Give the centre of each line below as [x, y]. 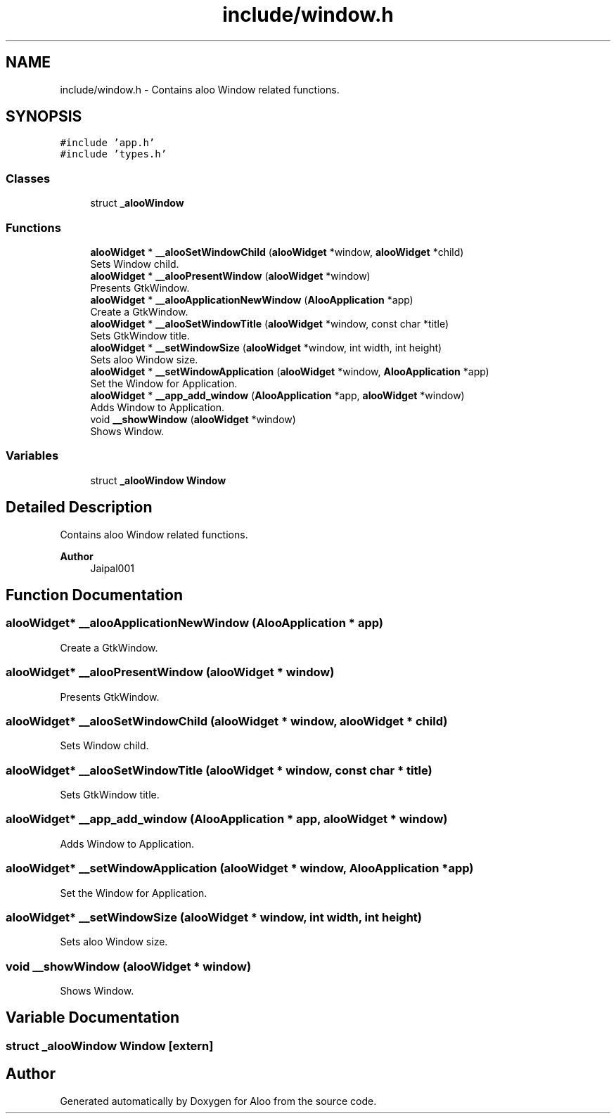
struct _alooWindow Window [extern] [110, 1046]
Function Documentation [94, 595]
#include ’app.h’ [108, 143]
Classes [28, 178]
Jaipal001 [112, 568]
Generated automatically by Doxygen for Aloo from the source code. [218, 1101]
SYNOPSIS [44, 117]
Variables [32, 456]
